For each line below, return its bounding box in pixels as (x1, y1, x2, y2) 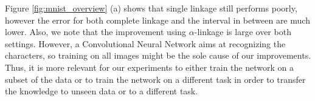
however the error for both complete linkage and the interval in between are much (5, 13, 310, 26)
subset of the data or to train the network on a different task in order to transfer (5, 73, 306, 85)
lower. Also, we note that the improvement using (5, 25, 187, 38)
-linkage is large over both (194, 25, 291, 38)
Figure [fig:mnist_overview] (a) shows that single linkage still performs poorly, (5, 2, 297, 14)
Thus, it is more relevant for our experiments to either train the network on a (5, 60, 294, 73)
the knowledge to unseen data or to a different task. (5, 85, 198, 97)
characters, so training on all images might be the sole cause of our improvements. (5, 49, 311, 62)
